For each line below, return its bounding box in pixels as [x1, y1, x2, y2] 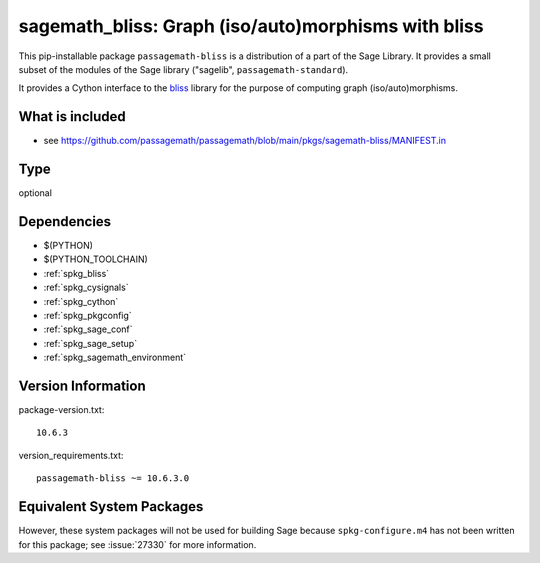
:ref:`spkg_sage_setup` [43, 337, 138, 349]
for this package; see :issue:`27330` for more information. [18, 538, 257, 550]
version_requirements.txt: [18, 449, 124, 461]
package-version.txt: [18, 404, 105, 416]
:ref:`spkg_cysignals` [43, 281, 129, 294]
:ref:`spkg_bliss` [43, 267, 110, 279]
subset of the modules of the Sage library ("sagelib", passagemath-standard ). [18, 63, 349, 75]
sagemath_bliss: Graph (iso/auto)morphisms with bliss [18, 15, 484, 37]
